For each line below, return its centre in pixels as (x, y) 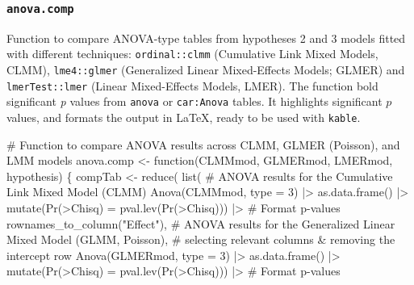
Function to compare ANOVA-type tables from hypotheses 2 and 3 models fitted (206, 38)
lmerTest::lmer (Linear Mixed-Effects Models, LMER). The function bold (192, 85)
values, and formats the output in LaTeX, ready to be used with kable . (184, 117)
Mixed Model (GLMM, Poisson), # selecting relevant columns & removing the (201, 239)
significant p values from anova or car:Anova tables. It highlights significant (194, 101)
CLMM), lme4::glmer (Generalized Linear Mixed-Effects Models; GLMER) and (206, 70)
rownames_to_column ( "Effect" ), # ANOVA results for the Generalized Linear (201, 223)
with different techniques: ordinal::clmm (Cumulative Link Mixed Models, (192, 54)
